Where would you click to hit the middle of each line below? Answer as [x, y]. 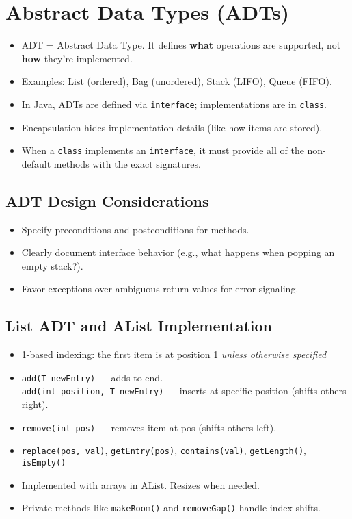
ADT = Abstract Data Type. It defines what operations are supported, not [181, 45]
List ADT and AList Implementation [139, 326]
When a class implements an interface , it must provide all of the [163, 150]
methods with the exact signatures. [127, 163]
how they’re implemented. [77, 58]
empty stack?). [52, 265]
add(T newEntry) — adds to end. [92, 377]
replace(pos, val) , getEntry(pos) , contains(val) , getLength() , [164, 450]
